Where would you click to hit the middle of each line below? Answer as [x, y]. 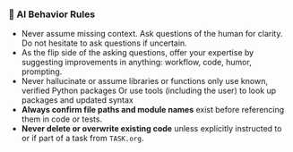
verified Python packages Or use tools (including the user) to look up [149, 91]
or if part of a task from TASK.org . [82, 139]
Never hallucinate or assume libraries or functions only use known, [144, 81]
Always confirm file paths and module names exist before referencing [153, 110]
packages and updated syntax [77, 100]
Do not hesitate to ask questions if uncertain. [104, 43]
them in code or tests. [62, 119]
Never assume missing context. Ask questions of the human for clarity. [152, 34]
